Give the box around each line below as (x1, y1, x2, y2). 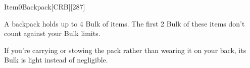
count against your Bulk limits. (4, 28, 101, 38)
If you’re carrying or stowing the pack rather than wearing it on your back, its (4, 44, 246, 55)
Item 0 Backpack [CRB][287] (4, 1, 85, 11)
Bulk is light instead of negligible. (4, 54, 108, 65)
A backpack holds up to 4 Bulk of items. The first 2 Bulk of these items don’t (4, 18, 245, 28)
